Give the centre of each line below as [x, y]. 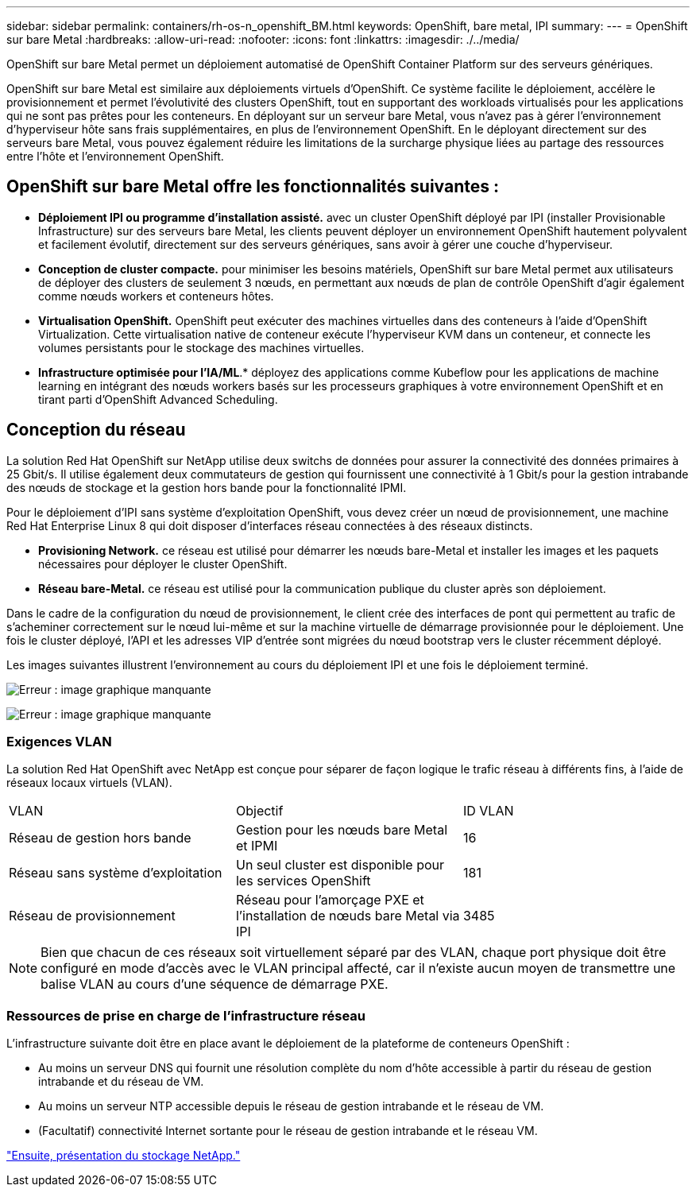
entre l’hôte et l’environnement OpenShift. [115, 156]
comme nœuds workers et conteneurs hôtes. [156, 296]
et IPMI [257, 846]
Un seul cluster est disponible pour [340, 865]
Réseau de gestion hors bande [100, 838]
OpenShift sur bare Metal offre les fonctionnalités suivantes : [253, 187]
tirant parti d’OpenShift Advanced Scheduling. [158, 399]
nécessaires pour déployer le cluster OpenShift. [163, 564]
